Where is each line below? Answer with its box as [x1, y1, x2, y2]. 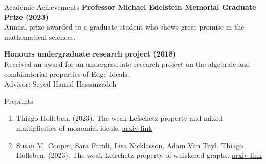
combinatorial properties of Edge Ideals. [4, 68, 129, 79]
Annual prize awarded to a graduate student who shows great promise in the [4, 21, 245, 32]
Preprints [4, 95, 33, 106]
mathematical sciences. [4, 31, 76, 42]
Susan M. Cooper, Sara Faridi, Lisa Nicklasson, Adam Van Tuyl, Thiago [16, 140, 243, 150]
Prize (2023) [4, 11, 49, 22]
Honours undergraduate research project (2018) [4, 48, 176, 59]
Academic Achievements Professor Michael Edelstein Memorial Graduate [4, 2, 256, 12]
